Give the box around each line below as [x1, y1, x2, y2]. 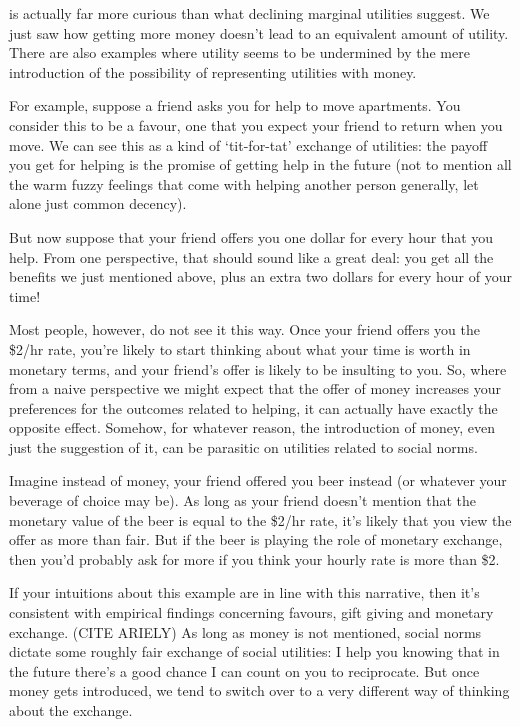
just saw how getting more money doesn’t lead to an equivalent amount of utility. [9, 22, 509, 43]
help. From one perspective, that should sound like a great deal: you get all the [9, 246, 494, 267]
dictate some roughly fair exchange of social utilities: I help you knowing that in [9, 641, 500, 662]
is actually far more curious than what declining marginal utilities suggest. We [9, 3, 490, 23]
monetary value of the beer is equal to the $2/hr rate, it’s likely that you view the [9, 509, 512, 530]
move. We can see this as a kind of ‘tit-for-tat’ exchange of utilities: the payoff [9, 134, 488, 155]
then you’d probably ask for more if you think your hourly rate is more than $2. [9, 548, 500, 569]
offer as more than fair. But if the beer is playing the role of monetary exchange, [9, 529, 503, 550]
